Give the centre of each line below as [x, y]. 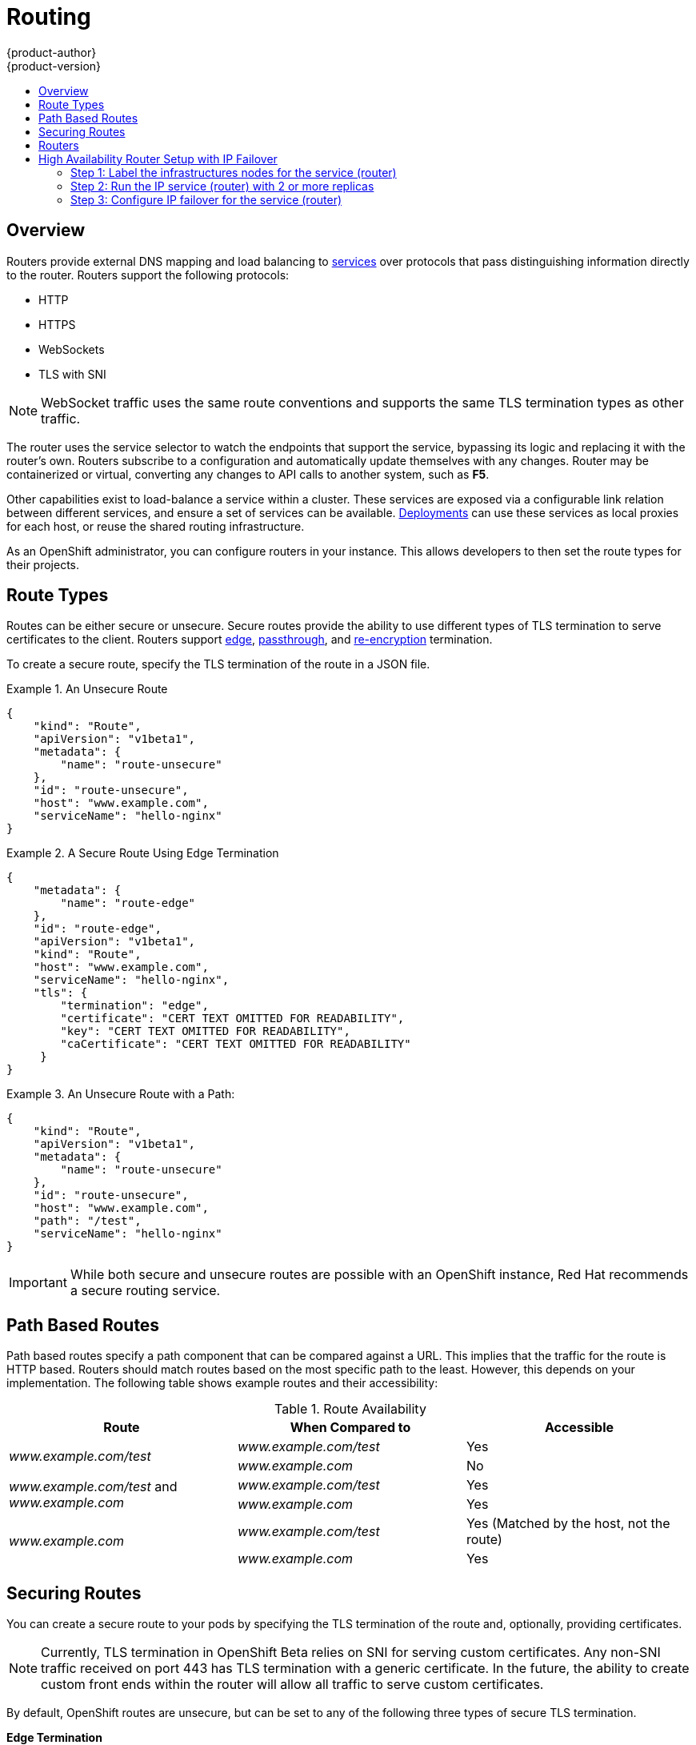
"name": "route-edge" [128, 903]
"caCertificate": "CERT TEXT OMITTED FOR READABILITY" [236, 1044]
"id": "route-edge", [97, 929]
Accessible [579, 1428]
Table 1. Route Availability [350, 1409]
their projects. [43, 564]
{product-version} [54, 66]
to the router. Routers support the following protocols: [148, 275]
